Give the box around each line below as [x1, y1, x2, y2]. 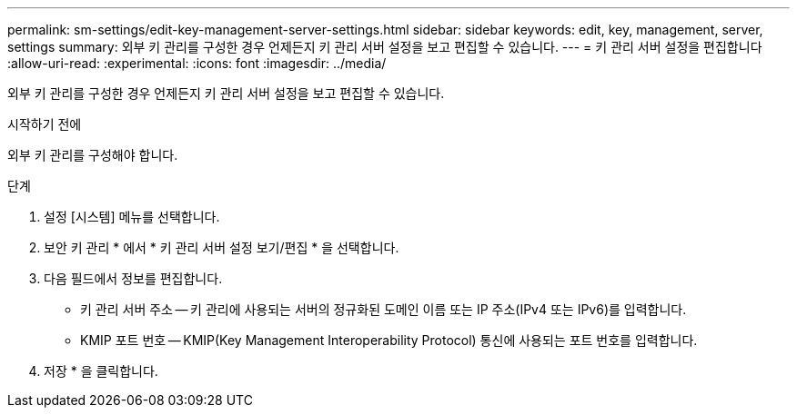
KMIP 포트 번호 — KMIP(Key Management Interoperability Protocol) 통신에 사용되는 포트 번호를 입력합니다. [80, 332, 698, 348]
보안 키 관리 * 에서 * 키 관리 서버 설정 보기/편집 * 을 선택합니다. [44, 240, 399, 255]
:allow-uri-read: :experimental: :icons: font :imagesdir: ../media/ [7, 55, 387, 71]
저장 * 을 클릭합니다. [44, 363, 158, 379]
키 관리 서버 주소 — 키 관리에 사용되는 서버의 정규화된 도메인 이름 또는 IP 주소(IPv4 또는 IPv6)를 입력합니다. [80, 301, 687, 317]
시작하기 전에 [7, 116, 82, 132]
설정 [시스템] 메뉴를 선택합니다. [44, 209, 220, 224]
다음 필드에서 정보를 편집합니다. [44, 271, 223, 286]
